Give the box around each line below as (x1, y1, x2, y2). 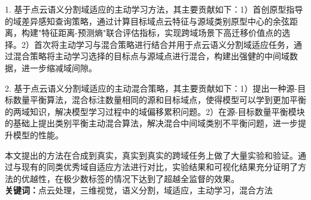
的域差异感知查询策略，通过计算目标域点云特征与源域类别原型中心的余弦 (5, 14, 289, 27)
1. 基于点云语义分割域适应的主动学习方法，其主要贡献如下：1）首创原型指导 (5, 3, 303, 15)
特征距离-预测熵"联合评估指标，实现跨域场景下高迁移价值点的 (41, 26, 282, 39)
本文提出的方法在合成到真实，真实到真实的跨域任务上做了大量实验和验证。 (5, 149, 298, 161)
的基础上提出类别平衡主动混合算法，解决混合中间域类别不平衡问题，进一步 (5, 117, 298, 129)
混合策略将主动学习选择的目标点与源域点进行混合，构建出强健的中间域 (13, 50, 289, 62)
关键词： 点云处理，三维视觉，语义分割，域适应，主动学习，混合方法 (5, 184, 273, 196)
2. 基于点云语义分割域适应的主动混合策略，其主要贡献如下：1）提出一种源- (5, 81, 298, 94)
